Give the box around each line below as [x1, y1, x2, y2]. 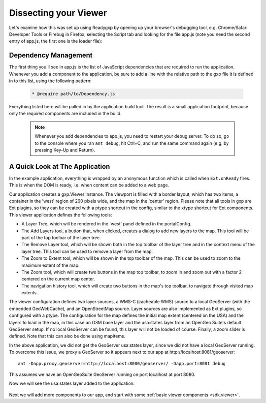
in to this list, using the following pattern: [9, 78, 92, 84]
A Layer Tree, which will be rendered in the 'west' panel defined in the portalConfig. [21, 221, 192, 227]
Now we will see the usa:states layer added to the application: [9, 380, 135, 386]
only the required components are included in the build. [9, 111, 122, 117]
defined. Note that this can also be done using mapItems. [9, 333, 126, 339]
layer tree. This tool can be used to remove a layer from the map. [21, 248, 153, 254]
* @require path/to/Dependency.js [32, 91, 115, 96]
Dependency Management [9, 51, 93, 60]
